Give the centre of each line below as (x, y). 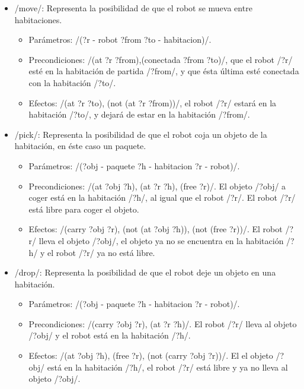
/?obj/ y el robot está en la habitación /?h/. (110, 335)
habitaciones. (38, 19)
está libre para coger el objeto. (84, 209)
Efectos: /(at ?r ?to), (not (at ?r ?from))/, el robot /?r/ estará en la (153, 102)
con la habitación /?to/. (72, 82)
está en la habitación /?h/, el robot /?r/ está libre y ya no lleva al (167, 367)
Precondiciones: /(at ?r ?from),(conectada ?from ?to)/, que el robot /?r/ (161, 59)
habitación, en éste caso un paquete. (80, 146)
